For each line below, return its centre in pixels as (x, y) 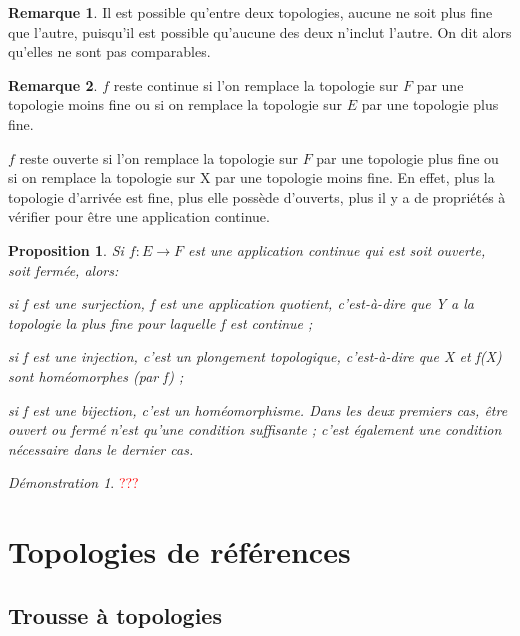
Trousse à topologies (115, 614)
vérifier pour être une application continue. (139, 216)
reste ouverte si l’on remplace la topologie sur (158, 157)
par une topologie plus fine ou (407, 157)
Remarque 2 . (53, 84)
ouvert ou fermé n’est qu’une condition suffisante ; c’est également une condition (255, 429)
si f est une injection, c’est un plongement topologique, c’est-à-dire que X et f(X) (255, 356)
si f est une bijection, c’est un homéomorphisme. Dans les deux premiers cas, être (258, 409)
